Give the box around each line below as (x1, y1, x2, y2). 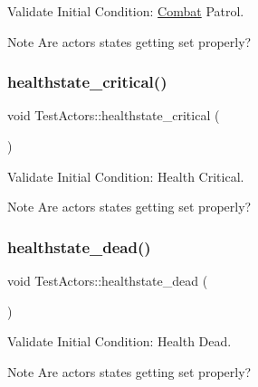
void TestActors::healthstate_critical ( (7, 106, 220, 125)
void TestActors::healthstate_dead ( (7, 271, 208, 289)
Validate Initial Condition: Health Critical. (7, 166, 244, 185)
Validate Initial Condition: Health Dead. (7, 332, 232, 351)
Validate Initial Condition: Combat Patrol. (7, 2, 244, 20)
